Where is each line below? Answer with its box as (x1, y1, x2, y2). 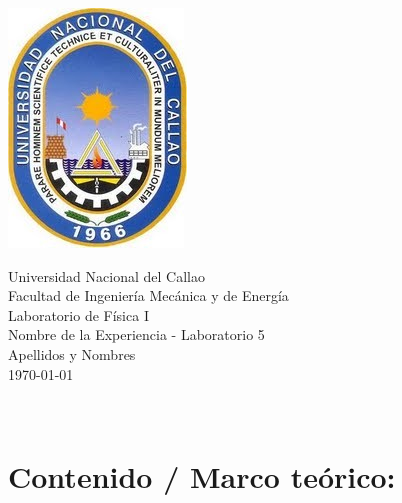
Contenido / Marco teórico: (8, 455, 396, 496)
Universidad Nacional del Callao (8, 265, 205, 286)
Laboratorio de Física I (8, 304, 149, 325)
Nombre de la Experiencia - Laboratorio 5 (8, 324, 265, 345)
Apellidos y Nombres (8, 343, 136, 364)
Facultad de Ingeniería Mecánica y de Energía (8, 285, 289, 306)
